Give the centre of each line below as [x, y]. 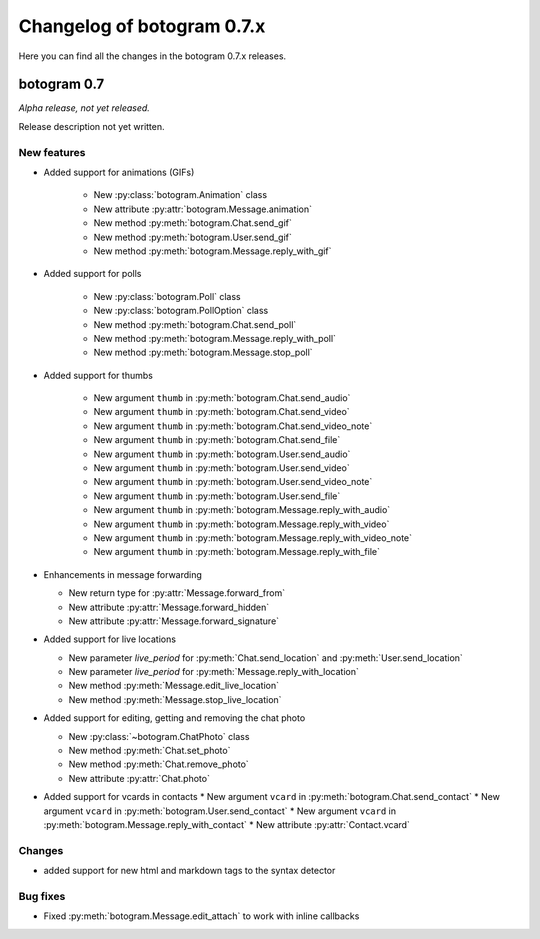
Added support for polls [92, 274]
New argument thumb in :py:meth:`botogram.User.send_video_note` [233, 482]
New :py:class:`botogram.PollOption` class [181, 311]
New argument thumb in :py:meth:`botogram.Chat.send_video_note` [233, 426]
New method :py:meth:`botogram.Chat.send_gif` [192, 223]
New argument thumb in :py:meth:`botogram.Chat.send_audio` [222, 398]
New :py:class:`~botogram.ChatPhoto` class [159, 736]
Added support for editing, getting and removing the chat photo [174, 718]
